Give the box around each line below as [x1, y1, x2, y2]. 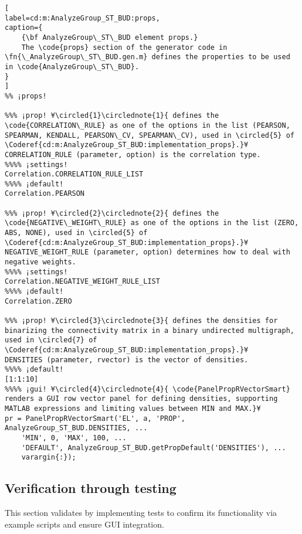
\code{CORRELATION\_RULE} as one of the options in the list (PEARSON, [5, 121, 290, 130]
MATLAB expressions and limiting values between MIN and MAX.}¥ [5, 404, 261, 413]
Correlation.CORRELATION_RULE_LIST [5, 170, 144, 179]
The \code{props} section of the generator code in [21, 43, 228, 52]
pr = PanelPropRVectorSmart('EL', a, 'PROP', [5, 414, 185, 423]
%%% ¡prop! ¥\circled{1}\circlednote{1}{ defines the [5, 111, 219, 120]
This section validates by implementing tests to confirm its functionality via [5, 506, 277, 519]
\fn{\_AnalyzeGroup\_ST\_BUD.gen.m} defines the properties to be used [5, 53, 290, 62]
